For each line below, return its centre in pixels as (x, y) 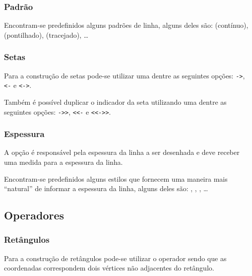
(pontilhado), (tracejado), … (46, 34)
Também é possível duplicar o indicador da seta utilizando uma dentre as (115, 102)
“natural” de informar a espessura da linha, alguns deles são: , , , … (106, 188)
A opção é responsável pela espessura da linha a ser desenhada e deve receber (122, 152)
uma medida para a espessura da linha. (63, 162)
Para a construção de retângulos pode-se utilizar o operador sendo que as (115, 258)
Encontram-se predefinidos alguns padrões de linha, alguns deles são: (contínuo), (126, 25)
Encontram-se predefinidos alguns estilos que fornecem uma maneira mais (116, 178)
